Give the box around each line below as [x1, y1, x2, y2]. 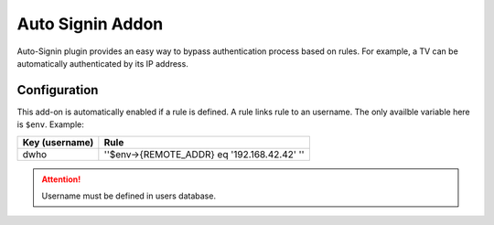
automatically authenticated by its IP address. [16, 58, 189, 69]
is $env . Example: [16, 119, 84, 130]
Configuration [16, 82, 99, 98]
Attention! [41, 174, 81, 185]
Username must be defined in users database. [41, 190, 217, 201]
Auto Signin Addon [16, 14, 164, 34]
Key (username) [22, 135, 94, 148]
